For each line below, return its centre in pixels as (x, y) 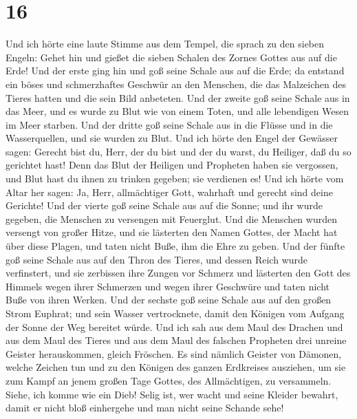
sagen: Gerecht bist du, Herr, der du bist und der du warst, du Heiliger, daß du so (178, 151)
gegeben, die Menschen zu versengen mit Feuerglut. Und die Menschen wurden (171, 218)
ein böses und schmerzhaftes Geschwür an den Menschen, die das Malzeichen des (176, 84)
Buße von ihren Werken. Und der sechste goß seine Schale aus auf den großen (169, 300)
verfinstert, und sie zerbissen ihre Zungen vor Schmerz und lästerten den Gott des (178, 273)
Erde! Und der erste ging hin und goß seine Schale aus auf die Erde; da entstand (175, 71)
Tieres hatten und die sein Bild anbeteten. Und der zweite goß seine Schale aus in (178, 97)
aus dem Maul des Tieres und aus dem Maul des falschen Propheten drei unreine (176, 340)
